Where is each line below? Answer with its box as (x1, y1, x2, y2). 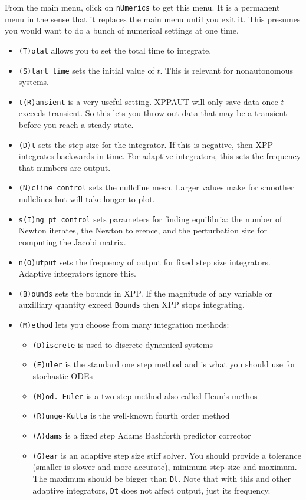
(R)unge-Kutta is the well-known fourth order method (32, 409, 230, 422)
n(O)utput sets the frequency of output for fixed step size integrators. (18, 255, 271, 268)
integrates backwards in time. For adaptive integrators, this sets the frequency (18, 150, 301, 162)
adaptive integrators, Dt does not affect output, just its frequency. (32, 483, 271, 496)
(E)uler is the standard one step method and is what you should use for (32, 358, 296, 370)
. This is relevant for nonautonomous (160, 64, 293, 76)
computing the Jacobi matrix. (18, 235, 126, 248)
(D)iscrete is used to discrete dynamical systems (32, 338, 213, 350)
